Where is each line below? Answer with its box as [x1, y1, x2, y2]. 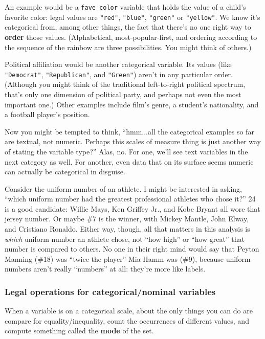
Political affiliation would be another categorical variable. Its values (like [5, 59, 232, 70]
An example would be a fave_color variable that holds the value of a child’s [5, 2, 246, 12]
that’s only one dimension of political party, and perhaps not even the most [5, 88, 241, 99]
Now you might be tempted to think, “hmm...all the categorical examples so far [5, 126, 254, 137]
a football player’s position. [5, 109, 90, 120]
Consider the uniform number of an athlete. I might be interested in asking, [5, 183, 242, 194]
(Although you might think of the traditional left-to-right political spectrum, [5, 79, 246, 89]
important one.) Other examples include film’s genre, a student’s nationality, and [5, 99, 259, 109]
